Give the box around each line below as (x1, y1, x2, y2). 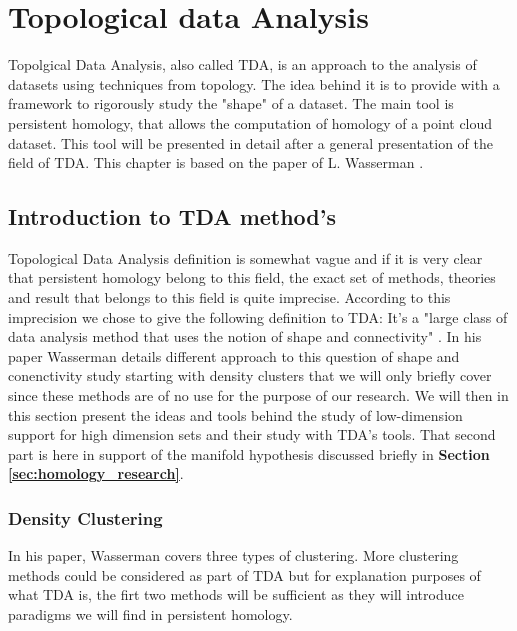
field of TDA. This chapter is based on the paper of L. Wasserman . (8, 152, 424, 173)
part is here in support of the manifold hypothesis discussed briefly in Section (8, 443, 490, 464)
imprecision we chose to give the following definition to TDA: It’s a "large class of (8, 306, 508, 327)
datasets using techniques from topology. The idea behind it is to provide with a (8, 73, 500, 94)
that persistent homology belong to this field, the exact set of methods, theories (8, 267, 496, 288)
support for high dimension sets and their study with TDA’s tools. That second (8, 424, 496, 445)
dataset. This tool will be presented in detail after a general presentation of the (8, 132, 494, 153)
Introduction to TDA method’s (8, 201, 337, 232)
